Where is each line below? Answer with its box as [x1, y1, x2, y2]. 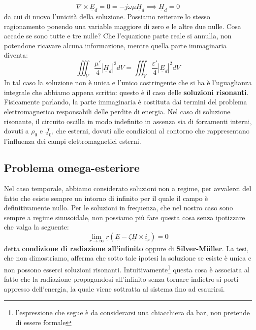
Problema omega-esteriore [4, 160, 140, 175]
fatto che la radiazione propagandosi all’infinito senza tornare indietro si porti [4, 274, 239, 284]
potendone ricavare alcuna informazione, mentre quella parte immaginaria [4, 40, 227, 50]
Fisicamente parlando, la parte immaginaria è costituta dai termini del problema [4, 97, 247, 107]
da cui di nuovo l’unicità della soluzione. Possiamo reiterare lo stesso [4, 11, 210, 22]
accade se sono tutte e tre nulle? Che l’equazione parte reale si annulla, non [4, 31, 232, 41]
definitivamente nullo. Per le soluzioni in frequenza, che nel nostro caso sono [4, 202, 233, 213]
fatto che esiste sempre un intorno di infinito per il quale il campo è [4, 193, 208, 203]
